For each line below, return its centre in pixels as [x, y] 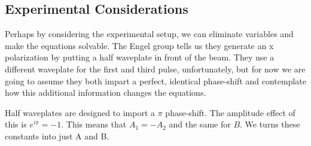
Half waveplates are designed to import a [80, 112]
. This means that [94, 124]
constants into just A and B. [57, 136]
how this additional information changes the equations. [106, 92]
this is [16, 124]
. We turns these [270, 124]
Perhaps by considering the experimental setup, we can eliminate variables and [149, 34]
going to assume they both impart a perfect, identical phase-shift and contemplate [155, 80]
